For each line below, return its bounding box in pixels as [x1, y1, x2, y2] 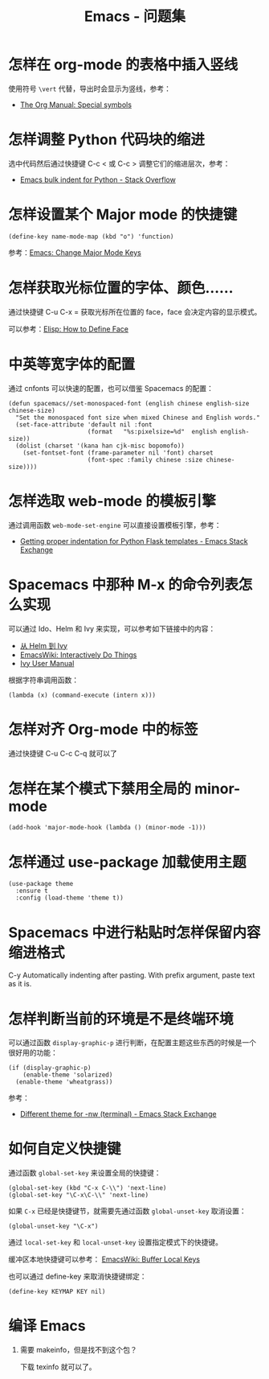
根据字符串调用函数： [8, 675, 79, 685]
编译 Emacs [8, 1317, 86, 1336]
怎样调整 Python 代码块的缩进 [8, 130, 206, 149]
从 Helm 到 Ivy [19, 640, 68, 650]
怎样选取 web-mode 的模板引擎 [8, 492, 217, 510]
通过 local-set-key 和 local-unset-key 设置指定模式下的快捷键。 [8, 1237, 223, 1247]
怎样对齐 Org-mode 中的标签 [8, 720, 198, 739]
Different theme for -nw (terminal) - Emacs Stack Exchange [19, 1109, 217, 1119]
